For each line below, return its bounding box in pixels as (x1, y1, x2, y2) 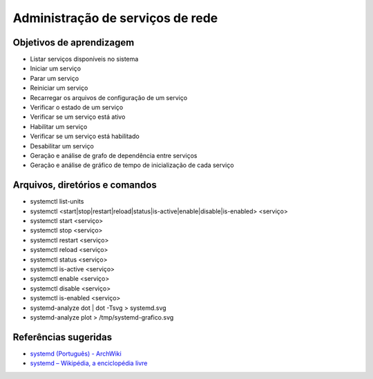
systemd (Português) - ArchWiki (30, 349, 122, 358)
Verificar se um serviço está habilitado (30, 132, 140, 141)
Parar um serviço (30, 74, 79, 82)
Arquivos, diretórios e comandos (12, 179, 157, 191)
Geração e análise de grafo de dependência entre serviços (30, 151, 198, 159)
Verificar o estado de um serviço (30, 104, 124, 112)
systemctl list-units (30, 197, 84, 206)
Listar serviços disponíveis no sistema (30, 55, 139, 64)
